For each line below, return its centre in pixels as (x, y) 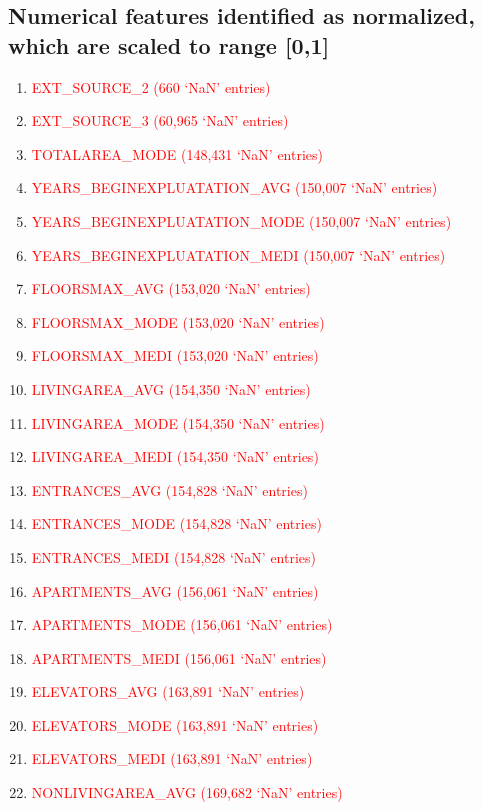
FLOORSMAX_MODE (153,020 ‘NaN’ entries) (178, 321)
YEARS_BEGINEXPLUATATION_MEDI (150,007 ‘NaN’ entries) (238, 254)
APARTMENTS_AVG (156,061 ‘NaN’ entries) (175, 590)
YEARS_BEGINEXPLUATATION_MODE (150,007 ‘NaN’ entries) (241, 220)
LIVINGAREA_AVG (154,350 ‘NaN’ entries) (171, 388)
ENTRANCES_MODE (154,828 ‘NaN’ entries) (176, 523)
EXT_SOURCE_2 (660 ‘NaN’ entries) (151, 86)
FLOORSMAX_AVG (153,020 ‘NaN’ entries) (171, 288)
